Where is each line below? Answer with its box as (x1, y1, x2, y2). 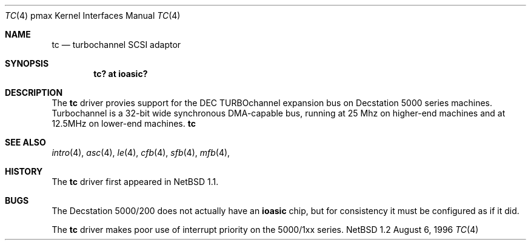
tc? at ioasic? (93, 69, 148, 79)
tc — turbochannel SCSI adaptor (52, 39, 181, 50)
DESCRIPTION (5, 87, 63, 98)
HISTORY (5, 166, 43, 176)
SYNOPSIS (5, 58, 49, 69)
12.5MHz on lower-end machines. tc (52, 118, 196, 129)
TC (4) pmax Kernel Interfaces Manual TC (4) (5, 10, 181, 21)
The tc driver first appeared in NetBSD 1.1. (52, 176, 219, 187)
